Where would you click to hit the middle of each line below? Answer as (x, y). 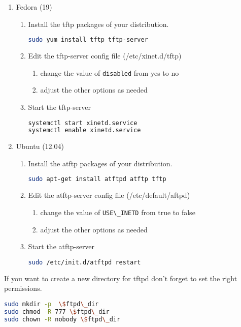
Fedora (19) (34, 7)
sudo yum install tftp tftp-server (88, 40)
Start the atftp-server (61, 246)
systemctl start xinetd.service (83, 123)
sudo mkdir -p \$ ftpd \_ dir (51, 304)
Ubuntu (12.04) (40, 146)
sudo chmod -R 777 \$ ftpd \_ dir (57, 311)
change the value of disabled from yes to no (110, 72)
